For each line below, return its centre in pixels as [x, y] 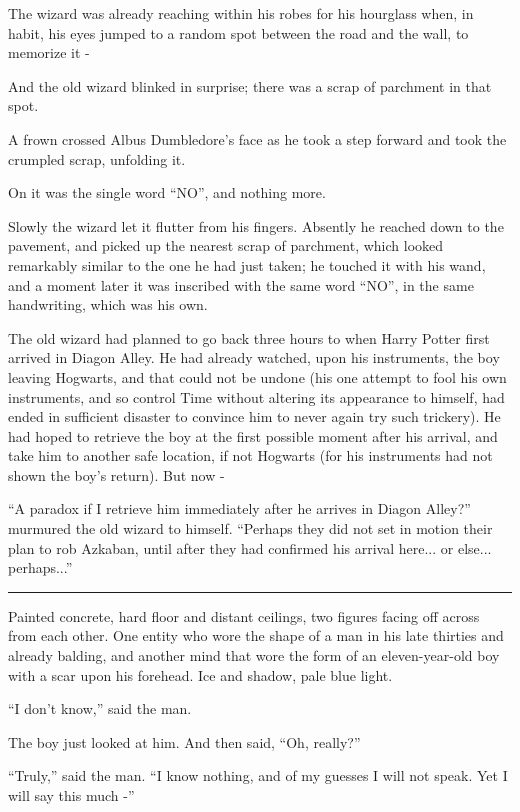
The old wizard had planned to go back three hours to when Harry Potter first [249, 337]
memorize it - [49, 52]
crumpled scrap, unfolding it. [97, 158]
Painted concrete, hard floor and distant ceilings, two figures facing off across [244, 615]
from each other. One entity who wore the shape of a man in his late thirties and [256, 635]
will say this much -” [71, 795]
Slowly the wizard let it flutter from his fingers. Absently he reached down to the [256, 225]
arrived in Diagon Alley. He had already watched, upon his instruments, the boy [254, 357]
